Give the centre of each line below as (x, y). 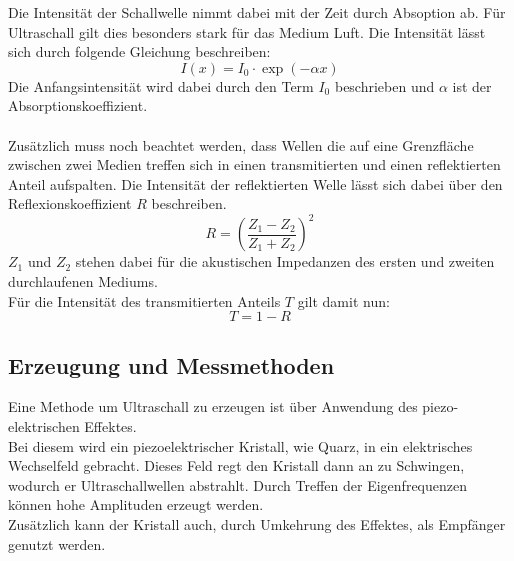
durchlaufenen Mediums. (83, 281)
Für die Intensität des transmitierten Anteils (144, 300)
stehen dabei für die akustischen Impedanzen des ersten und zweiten (285, 261)
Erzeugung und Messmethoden (171, 364)
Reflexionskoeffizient (70, 203)
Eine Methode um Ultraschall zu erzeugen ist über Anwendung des (213, 406)
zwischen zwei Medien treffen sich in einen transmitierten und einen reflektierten (254, 164)
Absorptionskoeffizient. (78, 105)
